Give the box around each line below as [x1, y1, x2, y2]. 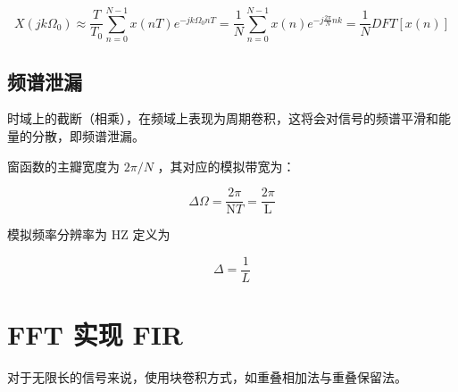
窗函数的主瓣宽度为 [7, 156, 120, 175]
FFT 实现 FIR [7, 316, 184, 353]
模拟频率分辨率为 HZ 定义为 [7, 225, 171, 244]
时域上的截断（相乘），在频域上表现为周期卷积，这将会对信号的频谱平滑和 [7, 109, 438, 128]
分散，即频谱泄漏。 [31, 126, 145, 145]
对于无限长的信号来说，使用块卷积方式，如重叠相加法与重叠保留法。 [7, 367, 407, 386]
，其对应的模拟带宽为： [157, 156, 296, 175]
